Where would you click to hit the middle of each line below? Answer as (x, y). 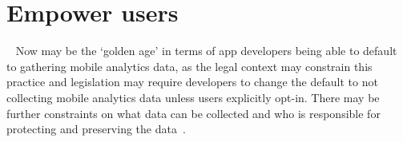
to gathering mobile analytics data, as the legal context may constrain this (189, 66)
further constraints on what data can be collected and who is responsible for (193, 113)
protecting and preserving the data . (96, 129)
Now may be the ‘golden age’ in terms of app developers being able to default (206, 51)
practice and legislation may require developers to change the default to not (192, 82)
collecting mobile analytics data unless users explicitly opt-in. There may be (193, 97)
